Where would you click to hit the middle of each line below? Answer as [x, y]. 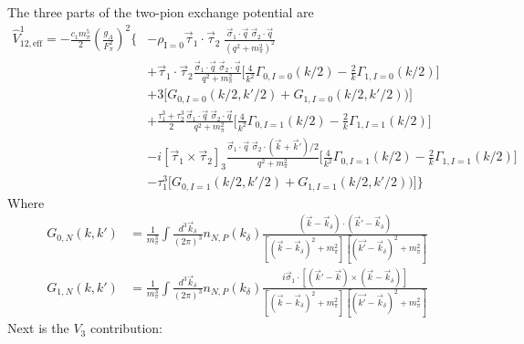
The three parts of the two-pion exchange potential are [161, 12]
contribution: [126, 328]
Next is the [38, 328]
